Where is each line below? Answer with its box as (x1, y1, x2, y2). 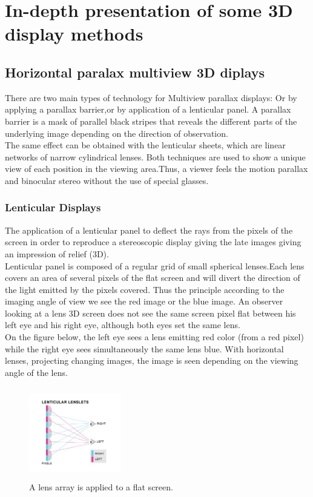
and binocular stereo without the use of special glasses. (5, 174, 209, 186)
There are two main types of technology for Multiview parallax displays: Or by (5, 91, 297, 104)
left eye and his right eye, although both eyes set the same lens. (5, 318, 240, 331)
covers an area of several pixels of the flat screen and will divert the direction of (5, 271, 300, 284)
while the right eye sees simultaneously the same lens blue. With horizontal (5, 342, 284, 355)
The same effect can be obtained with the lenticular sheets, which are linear (5, 139, 286, 151)
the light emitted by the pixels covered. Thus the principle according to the (5, 283, 285, 295)
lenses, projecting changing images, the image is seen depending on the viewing (5, 354, 298, 367)
